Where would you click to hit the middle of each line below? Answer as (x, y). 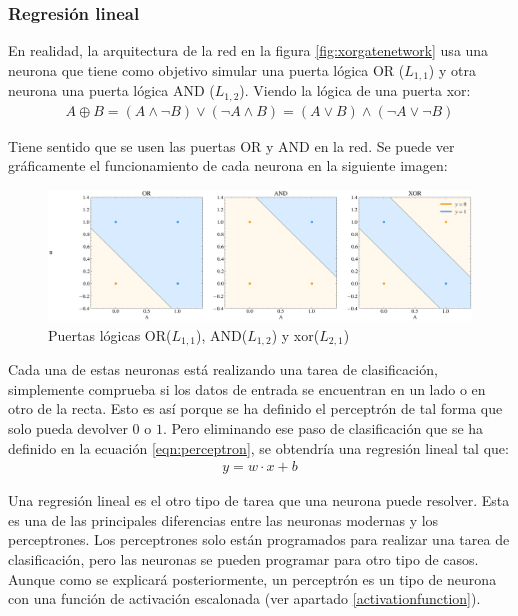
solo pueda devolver (68, 428)
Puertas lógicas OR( (110, 334)
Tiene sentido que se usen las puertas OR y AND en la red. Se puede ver (231, 145)
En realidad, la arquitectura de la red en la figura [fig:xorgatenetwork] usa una (248, 50)
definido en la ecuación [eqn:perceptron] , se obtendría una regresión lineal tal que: (258, 447)
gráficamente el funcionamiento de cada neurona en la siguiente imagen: (228, 165)
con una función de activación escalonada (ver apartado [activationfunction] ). (244, 598)
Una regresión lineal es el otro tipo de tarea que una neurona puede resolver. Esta (259, 500)
